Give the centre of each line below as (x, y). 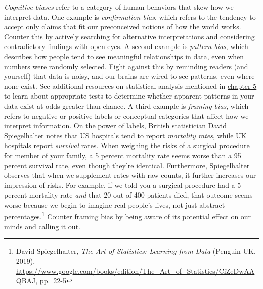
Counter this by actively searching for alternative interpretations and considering (129, 36)
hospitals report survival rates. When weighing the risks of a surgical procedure (127, 145)
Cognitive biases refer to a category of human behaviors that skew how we (119, 7)
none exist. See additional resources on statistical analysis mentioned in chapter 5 (130, 86)
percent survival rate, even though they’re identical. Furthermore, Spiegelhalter (127, 165)
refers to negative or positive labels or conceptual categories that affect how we (126, 115)
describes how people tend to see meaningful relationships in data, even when (124, 56)
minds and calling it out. (42, 226)
